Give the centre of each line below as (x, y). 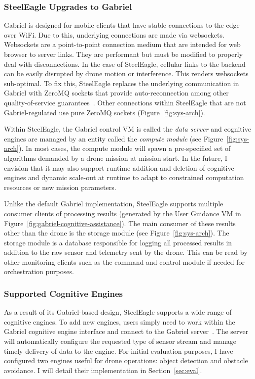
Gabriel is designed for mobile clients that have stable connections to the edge (122, 25)
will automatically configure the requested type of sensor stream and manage (120, 341)
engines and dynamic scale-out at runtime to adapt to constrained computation (124, 177)
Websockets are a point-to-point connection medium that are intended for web (122, 44)
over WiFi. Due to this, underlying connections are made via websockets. (114, 34)
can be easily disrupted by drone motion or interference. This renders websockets (126, 73)
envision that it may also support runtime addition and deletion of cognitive (119, 167)
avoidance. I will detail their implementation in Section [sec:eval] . (103, 370)
